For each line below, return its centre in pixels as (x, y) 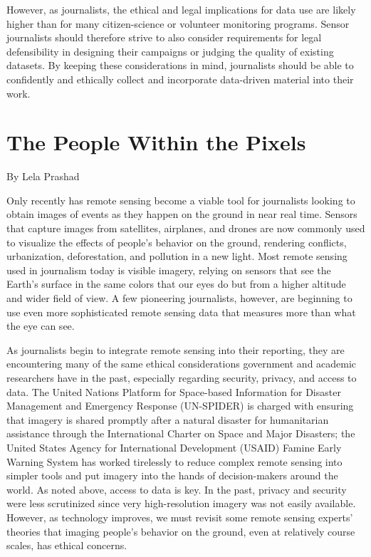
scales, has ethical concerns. (67, 545)
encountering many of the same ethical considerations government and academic (182, 364)
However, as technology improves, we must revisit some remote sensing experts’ (180, 517)
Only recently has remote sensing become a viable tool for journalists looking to (181, 200)
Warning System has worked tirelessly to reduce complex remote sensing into (174, 461)
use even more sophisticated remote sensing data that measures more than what (181, 312)
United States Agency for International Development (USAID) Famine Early (174, 447)
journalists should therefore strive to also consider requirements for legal (164, 37)
